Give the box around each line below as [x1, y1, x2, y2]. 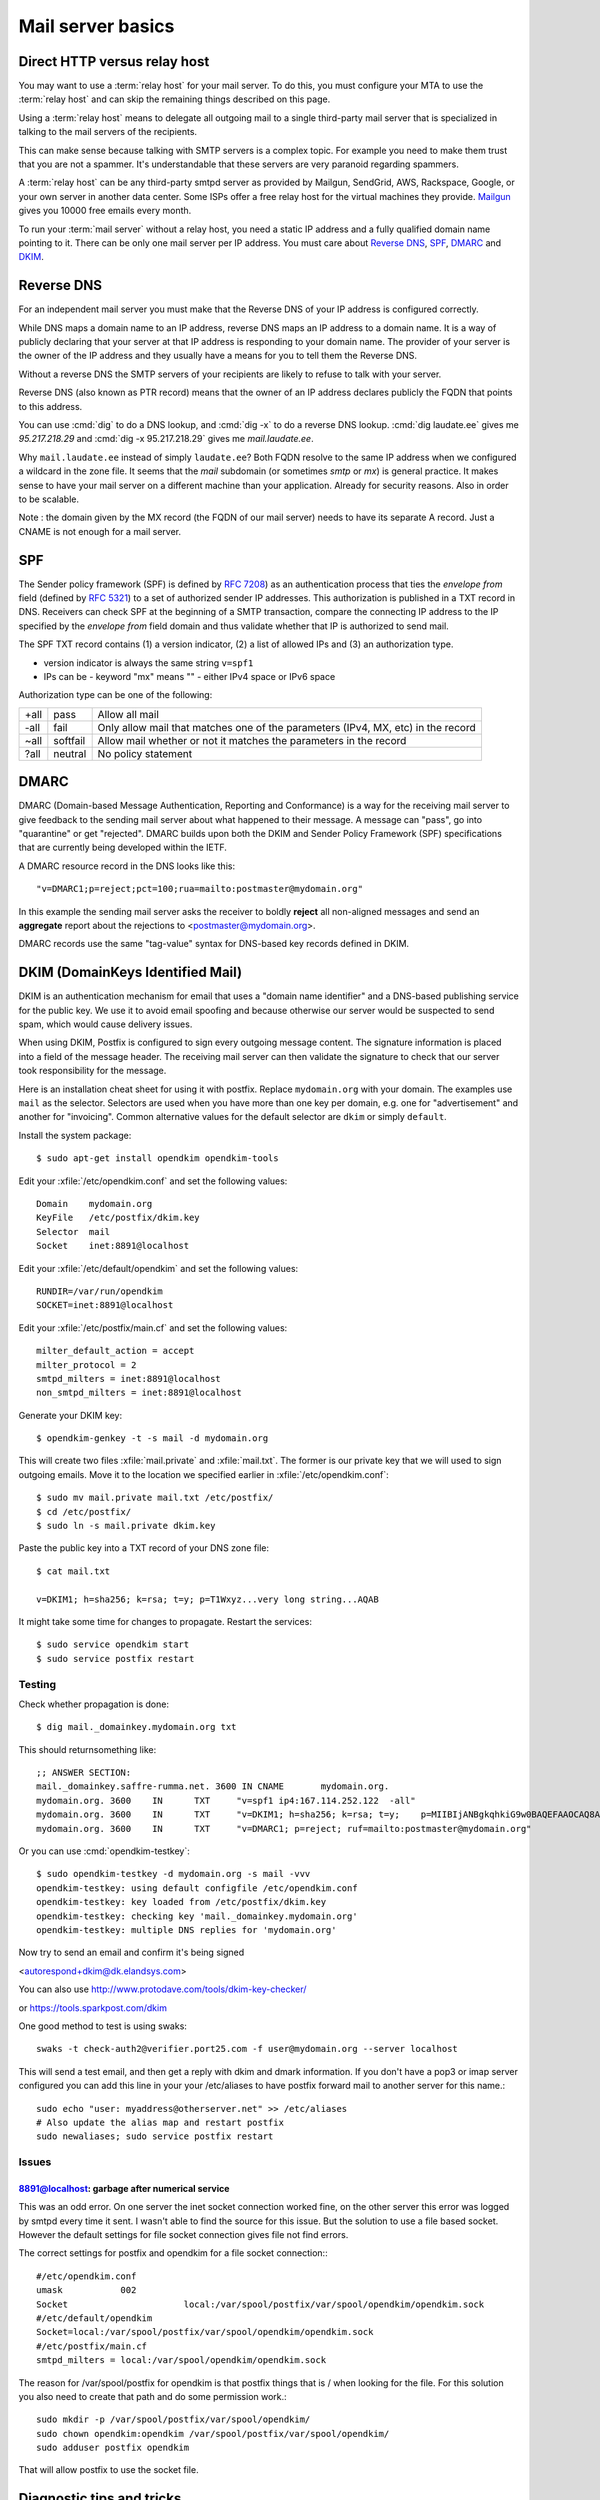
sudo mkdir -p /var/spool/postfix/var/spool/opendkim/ [36, 2414, 311, 2425]
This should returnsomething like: [18, 1743, 157, 1755]
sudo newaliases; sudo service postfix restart [36, 2131, 274, 2142]
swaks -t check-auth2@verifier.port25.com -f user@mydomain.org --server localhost [36, 2043, 459, 2055]
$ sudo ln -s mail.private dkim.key [36, 1520, 216, 1532]
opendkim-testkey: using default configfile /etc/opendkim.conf [36, 1882, 359, 1894]
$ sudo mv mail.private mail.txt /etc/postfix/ [36, 1492, 274, 1504]
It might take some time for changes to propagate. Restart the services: [18, 1615, 312, 1627]
